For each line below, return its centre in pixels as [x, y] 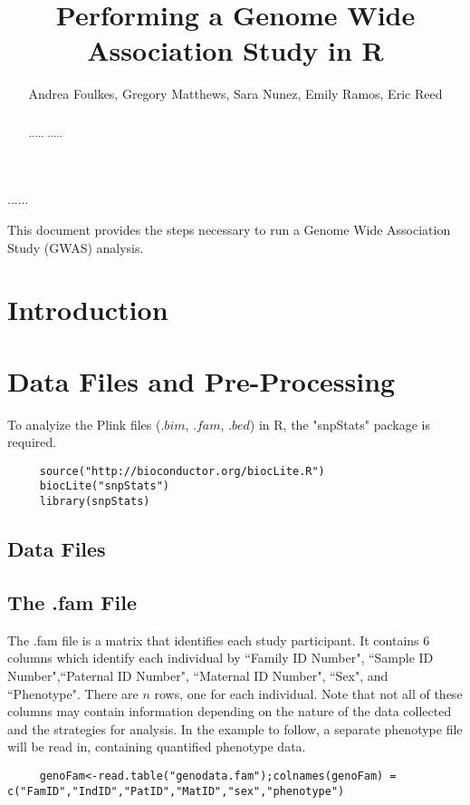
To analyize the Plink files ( [84, 424]
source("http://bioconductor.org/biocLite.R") [182, 471]
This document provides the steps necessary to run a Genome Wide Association [229, 229]
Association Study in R [235, 50]
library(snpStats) [95, 502]
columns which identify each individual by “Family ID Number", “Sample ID [221, 658]
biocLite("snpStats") [104, 486]
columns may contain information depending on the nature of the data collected [230, 711]
